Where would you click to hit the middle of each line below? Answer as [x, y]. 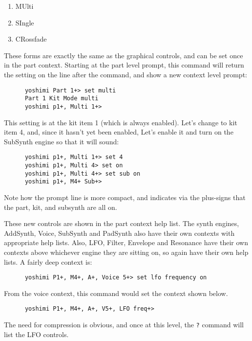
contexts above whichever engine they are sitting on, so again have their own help [126, 252]
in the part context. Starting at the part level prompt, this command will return [124, 65]
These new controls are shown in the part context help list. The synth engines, [122, 223]
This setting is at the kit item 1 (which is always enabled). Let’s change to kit [121, 122]
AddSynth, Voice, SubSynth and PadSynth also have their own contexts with [119, 233]
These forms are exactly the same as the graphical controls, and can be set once [124, 55]
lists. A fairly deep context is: [48, 261]
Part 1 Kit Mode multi [62, 99]
